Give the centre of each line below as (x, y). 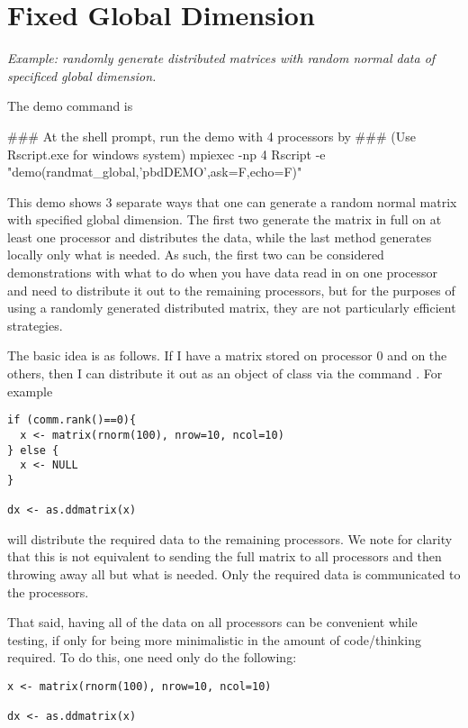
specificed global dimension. (82, 75)
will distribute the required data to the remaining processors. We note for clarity (230, 538)
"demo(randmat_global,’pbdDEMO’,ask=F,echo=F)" (155, 172)
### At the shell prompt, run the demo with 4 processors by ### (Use (211, 136)
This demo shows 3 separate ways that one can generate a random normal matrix (232, 201)
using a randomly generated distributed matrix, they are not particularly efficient (232, 308)
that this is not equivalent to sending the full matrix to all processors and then (225, 556)
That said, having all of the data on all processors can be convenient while (212, 622)
